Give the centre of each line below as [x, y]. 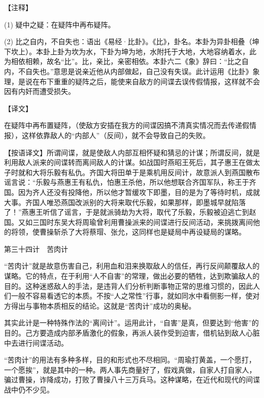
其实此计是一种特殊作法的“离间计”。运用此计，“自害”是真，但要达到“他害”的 [131, 323]
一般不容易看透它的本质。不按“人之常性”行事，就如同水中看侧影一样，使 [132, 296]
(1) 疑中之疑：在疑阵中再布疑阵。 [60, 24]
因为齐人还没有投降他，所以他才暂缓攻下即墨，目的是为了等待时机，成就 [139, 192]
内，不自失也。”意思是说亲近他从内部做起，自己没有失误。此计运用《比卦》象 [132, 71]
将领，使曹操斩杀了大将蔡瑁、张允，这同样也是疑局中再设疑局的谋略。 [128, 232]
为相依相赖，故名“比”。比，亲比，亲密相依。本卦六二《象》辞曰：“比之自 [126, 61]
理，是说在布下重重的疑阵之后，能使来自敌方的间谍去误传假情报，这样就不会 [132, 81]
